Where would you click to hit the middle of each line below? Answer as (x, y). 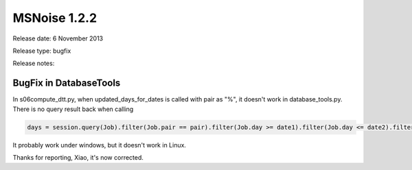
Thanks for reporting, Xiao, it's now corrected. (78, 157)
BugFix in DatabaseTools (67, 83)
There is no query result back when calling (73, 109)
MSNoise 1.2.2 (55, 18)
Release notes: (34, 63)
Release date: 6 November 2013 (58, 38)
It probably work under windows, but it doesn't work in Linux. (100, 145)
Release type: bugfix (42, 51)
